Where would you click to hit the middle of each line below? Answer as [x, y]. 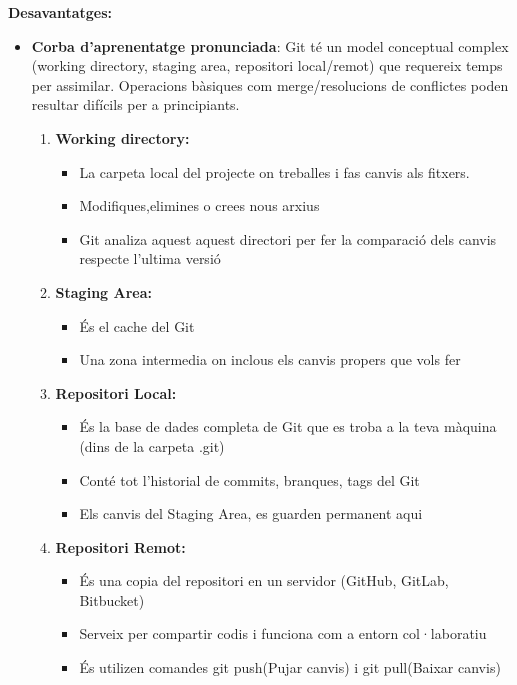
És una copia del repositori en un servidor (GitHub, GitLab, [264, 580]
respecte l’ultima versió [150, 258]
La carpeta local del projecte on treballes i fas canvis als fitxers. [274, 171]
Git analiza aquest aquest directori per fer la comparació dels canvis [288, 238]
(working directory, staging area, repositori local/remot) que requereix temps [267, 65]
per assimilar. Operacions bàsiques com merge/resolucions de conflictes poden [270, 84]
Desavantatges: [60, 12]
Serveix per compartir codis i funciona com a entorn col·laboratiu [283, 633]
